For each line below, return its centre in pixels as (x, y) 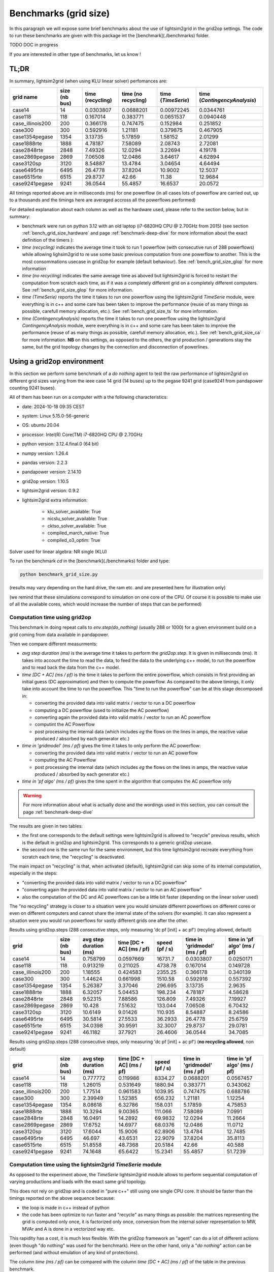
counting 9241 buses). (33, 388)
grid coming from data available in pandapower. (59, 634)
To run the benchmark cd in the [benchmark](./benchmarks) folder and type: (90, 561)
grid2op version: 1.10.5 (45, 481)
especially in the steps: (33, 873)
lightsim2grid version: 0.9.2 (51, 490)
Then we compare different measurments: (54, 644)
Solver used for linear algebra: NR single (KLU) (58, 552)
